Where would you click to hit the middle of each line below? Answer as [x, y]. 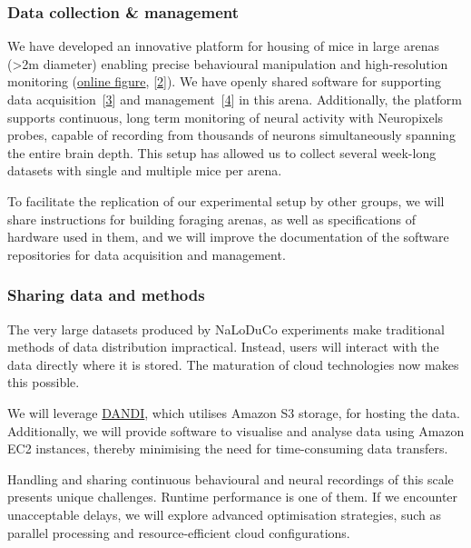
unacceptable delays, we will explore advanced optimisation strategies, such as [225, 514]
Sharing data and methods [106, 295]
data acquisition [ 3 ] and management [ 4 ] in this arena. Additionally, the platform [235, 99]
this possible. [44, 382]
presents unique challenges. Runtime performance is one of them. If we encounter [233, 497]
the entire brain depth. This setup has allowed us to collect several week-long [222, 152]
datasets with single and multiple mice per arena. [145, 170]
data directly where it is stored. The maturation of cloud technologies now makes [233, 364]
